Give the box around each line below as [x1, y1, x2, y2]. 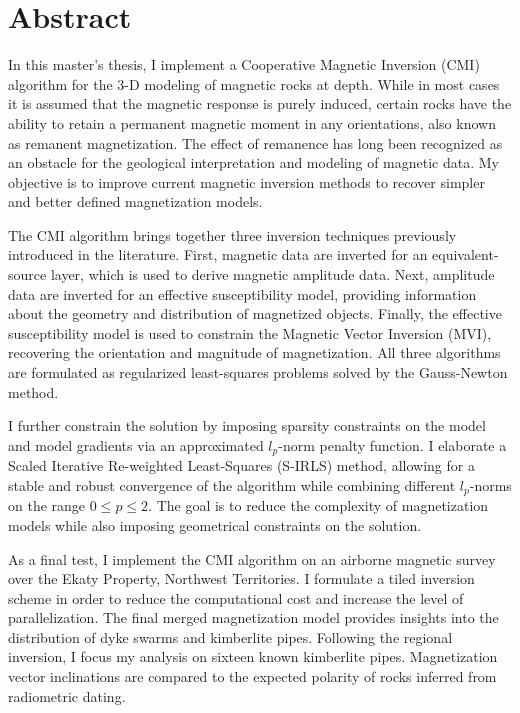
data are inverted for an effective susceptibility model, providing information [8, 283, 477, 304]
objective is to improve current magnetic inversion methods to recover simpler [8, 171, 485, 192]
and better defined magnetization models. [8, 191, 263, 212]
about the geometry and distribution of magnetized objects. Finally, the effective [8, 303, 502, 324]
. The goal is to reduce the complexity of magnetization [148, 495, 489, 516]
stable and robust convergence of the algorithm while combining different [8, 474, 456, 495]
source [8, 264, 47, 285]
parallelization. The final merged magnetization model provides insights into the [8, 607, 499, 628]
